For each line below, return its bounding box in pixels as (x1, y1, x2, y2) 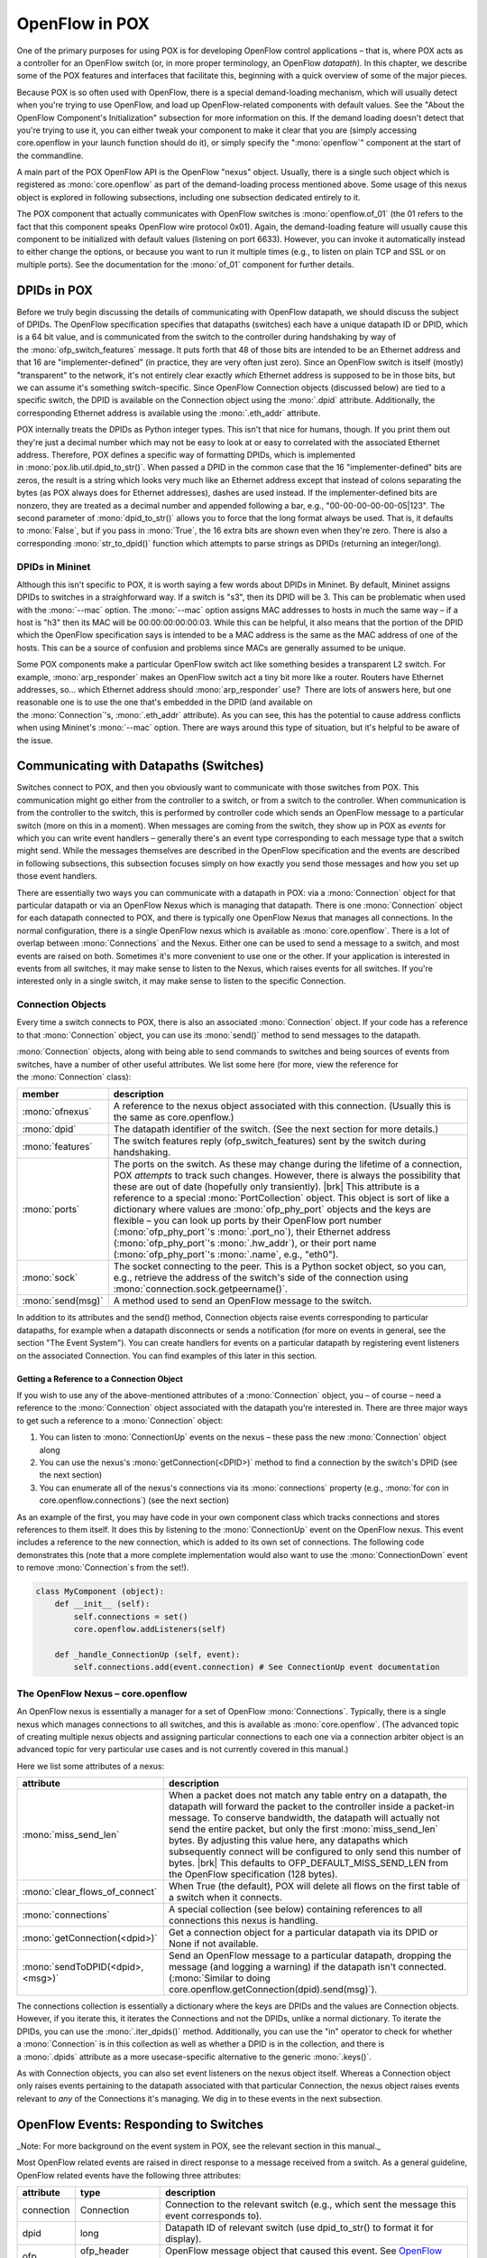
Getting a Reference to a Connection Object (16, 1373, 184, 1384)
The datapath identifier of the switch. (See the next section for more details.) (113, 1123, 439, 1135)
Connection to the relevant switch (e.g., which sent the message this (165, 2197, 456, 2210)
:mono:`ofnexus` (22, 1106, 92, 1118)
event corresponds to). (165, 2209, 262, 2222)
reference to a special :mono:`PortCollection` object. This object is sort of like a (113, 1192, 450, 1205)
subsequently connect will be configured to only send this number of (168, 1845, 462, 1858)
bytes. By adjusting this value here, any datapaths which (168, 1834, 409, 1847)
